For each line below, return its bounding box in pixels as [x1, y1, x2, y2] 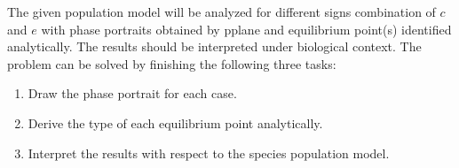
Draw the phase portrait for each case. [28, 84, 237, 103]
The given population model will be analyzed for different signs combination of [7, 3, 436, 20]
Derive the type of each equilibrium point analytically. [28, 113, 323, 132]
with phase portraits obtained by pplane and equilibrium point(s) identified [41, 19, 452, 38]
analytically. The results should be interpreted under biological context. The [7, 37, 422, 56]
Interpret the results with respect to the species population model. [28, 143, 390, 162]
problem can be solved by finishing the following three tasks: [7, 54, 336, 73]
